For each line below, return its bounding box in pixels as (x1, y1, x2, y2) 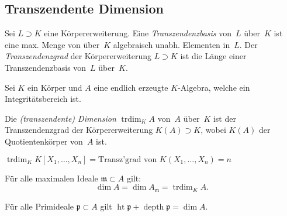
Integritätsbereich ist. (5, 92, 81, 105)
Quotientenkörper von (5, 135, 83, 147)
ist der (213, 112, 236, 124)
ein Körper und (27, 81, 82, 93)
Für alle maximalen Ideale (5, 172, 98, 184)
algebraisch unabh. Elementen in (113, 38, 230, 50)
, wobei (200, 124, 226, 136)
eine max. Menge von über (5, 38, 100, 50)
